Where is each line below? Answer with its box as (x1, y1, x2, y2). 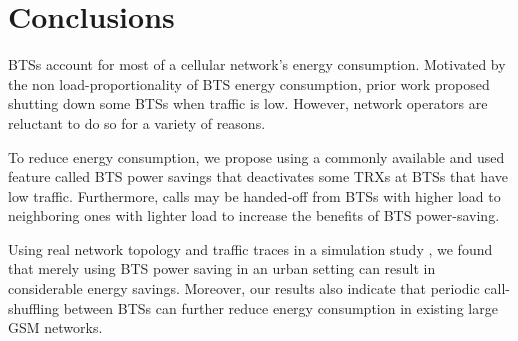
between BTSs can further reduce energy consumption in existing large (63, 297, 498, 318)
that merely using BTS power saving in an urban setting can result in (8, 258, 436, 279)
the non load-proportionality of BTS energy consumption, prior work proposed (8, 73, 490, 94)
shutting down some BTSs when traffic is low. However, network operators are (8, 93, 488, 114)
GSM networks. (8, 317, 103, 338)
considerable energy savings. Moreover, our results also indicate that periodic (8, 278, 480, 299)
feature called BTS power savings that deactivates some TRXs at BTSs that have (8, 166, 508, 187)
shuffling (8, 297, 60, 318)
